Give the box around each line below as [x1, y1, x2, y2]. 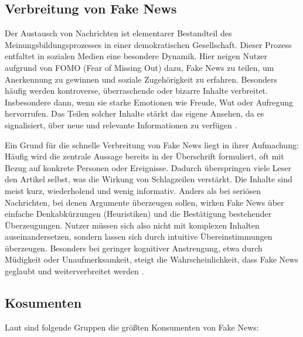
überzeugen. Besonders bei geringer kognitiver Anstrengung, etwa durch [5, 241, 263, 254]
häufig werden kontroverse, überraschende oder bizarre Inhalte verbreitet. [5, 84, 268, 97]
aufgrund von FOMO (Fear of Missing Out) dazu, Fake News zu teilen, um [5, 61, 274, 73]
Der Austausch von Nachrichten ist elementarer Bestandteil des [5, 27, 232, 39]
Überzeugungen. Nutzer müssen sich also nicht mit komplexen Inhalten [5, 219, 260, 231]
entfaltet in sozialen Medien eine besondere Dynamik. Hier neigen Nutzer [5, 50, 268, 62]
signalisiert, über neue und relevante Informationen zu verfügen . [5, 118, 237, 131]
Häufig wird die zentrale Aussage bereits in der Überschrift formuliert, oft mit [5, 150, 284, 162]
